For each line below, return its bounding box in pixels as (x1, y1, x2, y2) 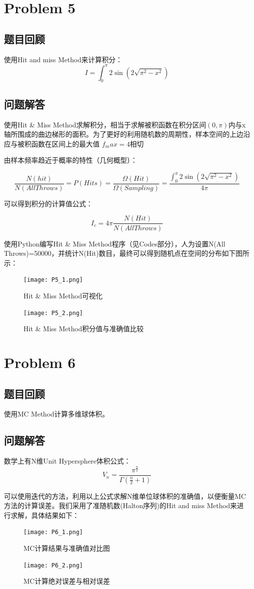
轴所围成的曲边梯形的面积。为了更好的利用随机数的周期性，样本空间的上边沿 (4, 129, 250, 139)
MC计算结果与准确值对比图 (23, 543, 110, 553)
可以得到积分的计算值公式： (4, 198, 93, 208)
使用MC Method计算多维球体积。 (4, 409, 109, 419)
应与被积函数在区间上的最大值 (4, 138, 100, 148)
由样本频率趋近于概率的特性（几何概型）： (4, 155, 137, 165)
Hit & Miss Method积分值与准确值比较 (23, 323, 144, 334)
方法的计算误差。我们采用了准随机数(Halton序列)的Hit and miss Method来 (4, 500, 237, 511)
